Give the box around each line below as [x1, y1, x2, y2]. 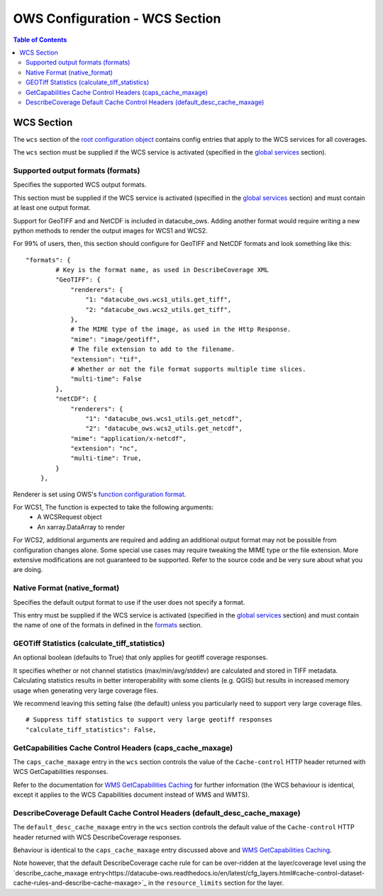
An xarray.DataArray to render [37, 522, 126, 531]
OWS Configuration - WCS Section [13, 11, 221, 26]
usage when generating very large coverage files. [13, 686, 159, 695]
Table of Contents [13, 35, 67, 44]
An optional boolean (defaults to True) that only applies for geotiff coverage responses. [13, 653, 268, 662]
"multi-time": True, [70, 454, 142, 462]
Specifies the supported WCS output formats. [13, 181, 147, 189]
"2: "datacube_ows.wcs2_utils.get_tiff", [85, 306, 232, 313]
